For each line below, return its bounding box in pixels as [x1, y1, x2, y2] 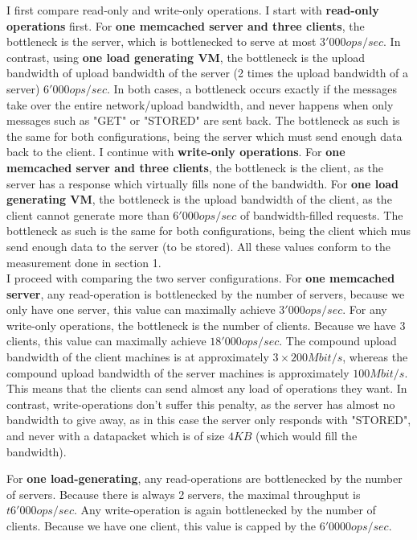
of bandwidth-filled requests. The [239, 206, 403, 223]
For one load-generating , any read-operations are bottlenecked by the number [6, 470, 403, 487]
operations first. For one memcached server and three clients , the [6, 17, 365, 34]
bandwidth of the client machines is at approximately [6, 348, 269, 365]
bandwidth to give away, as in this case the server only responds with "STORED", [6, 411, 411, 428]
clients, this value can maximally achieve [6, 332, 206, 349]
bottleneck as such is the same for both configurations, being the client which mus [6, 222, 411, 239]
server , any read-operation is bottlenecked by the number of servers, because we [6, 285, 405, 302]
